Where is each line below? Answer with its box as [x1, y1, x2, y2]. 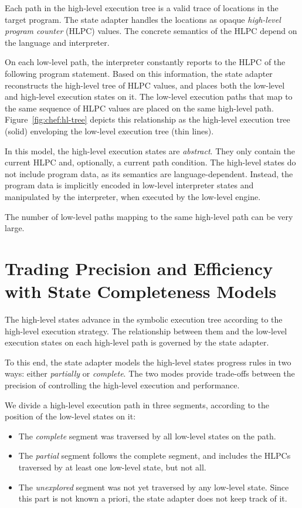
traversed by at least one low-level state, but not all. [18, 460, 206, 473]
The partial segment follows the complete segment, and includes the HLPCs [18, 449, 291, 462]
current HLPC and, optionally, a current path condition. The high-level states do [5, 156, 296, 168]
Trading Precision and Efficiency [5, 256, 273, 280]
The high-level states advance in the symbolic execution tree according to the [5, 313, 283, 325]
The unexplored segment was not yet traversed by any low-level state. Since [18, 480, 289, 493]
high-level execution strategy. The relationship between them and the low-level [5, 324, 287, 337]
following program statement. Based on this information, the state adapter [5, 67, 273, 79]
